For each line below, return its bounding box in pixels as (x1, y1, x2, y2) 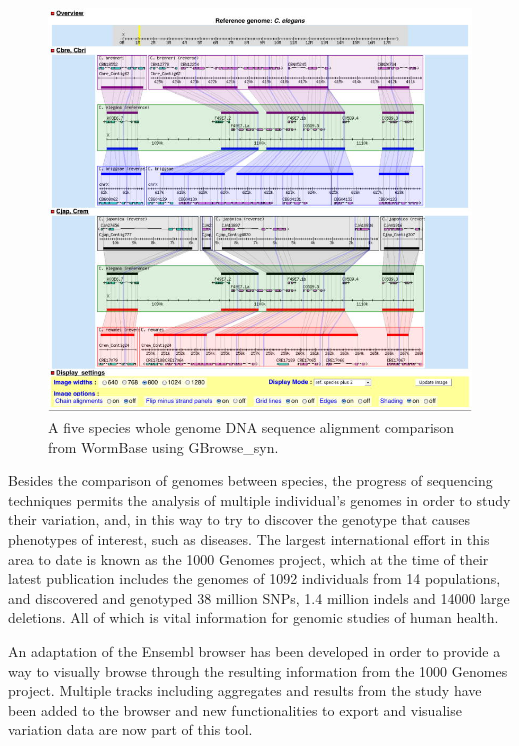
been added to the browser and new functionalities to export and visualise (8, 699, 462, 720)
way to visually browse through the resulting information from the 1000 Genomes (8, 660, 508, 681)
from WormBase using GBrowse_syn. (48, 436, 279, 457)
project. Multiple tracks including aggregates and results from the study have (8, 680, 482, 701)
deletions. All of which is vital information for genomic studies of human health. (8, 607, 499, 628)
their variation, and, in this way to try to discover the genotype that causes (8, 509, 471, 530)
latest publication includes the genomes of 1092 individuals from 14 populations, (8, 568, 501, 589)
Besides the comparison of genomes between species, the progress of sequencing (8, 470, 493, 491)
